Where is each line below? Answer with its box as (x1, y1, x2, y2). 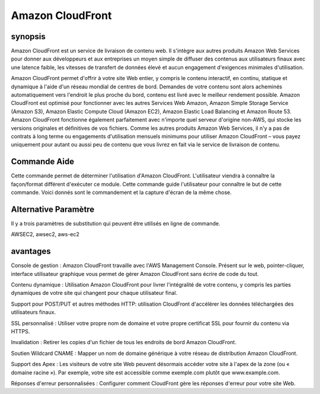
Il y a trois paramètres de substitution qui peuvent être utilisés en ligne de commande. (11, 220, 220, 227)
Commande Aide (11, 157, 74, 167)
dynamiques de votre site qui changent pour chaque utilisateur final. (11, 290, 178, 297)
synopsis (11, 31, 46, 42)
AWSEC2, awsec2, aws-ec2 (11, 231, 80, 238)
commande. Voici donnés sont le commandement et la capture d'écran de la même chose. (11, 189, 232, 196)
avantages (11, 246, 52, 256)
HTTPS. (11, 328, 30, 335)
